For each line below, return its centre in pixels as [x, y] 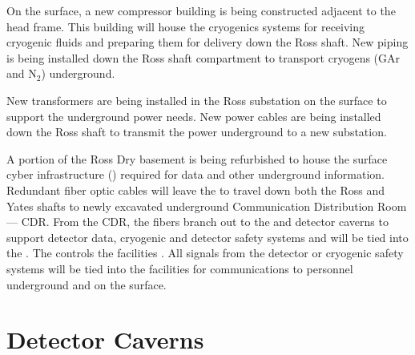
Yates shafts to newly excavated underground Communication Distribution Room [207, 206]
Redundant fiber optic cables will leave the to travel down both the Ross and [196, 190]
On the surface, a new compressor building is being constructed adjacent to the [201, 10]
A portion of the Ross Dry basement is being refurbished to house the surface [197, 158]
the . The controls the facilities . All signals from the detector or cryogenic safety [205, 253]
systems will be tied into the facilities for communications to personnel [180, 268]
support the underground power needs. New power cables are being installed [194, 116]
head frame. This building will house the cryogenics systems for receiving [186, 26]
